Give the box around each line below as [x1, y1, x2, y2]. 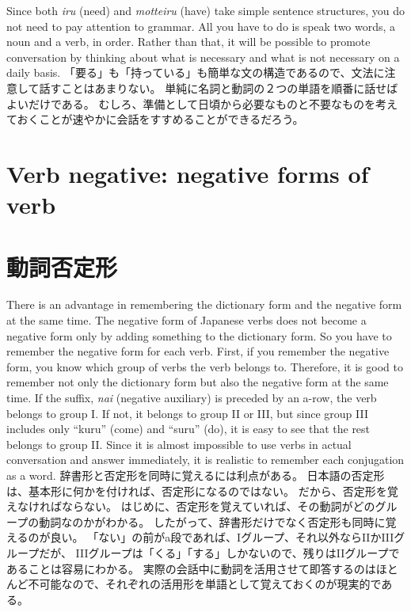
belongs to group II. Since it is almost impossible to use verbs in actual [6, 435, 352, 452]
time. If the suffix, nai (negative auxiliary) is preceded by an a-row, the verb [6, 390, 377, 405]
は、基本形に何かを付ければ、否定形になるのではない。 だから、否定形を [6, 482, 387, 499]
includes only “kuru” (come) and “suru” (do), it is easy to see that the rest [6, 420, 371, 437]
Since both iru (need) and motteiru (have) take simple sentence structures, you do [6, 2, 405, 18]
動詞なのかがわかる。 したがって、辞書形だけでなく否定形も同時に [39, 513, 386, 530]
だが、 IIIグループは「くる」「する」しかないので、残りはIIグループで [39, 544, 400, 561]
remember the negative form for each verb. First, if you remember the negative [6, 343, 390, 359]
